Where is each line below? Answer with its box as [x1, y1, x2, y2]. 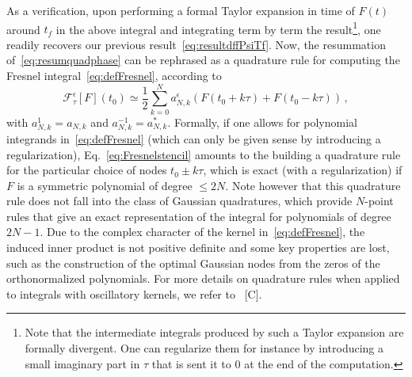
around [6, 21, 40, 37]
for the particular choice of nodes [6, 162, 167, 178]
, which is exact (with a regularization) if [203, 162, 402, 178]
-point [364, 192, 394, 209]
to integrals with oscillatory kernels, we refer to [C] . [6, 285, 262, 302]
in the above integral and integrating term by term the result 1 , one [55, 18, 381, 37]
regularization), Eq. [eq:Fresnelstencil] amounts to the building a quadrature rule [6, 146, 401, 162]
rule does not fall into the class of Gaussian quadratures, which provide [6, 192, 353, 209]
